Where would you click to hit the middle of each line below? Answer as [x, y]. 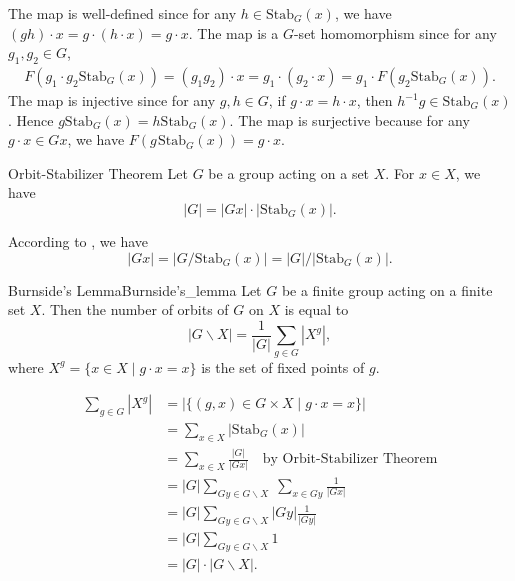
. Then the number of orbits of [135, 309]
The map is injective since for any [112, 100]
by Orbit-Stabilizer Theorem [350, 459]
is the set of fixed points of [283, 366]
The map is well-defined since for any [122, 13]
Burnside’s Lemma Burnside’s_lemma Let [135, 289]
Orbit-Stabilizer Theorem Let [98, 172]
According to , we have [78, 240]
